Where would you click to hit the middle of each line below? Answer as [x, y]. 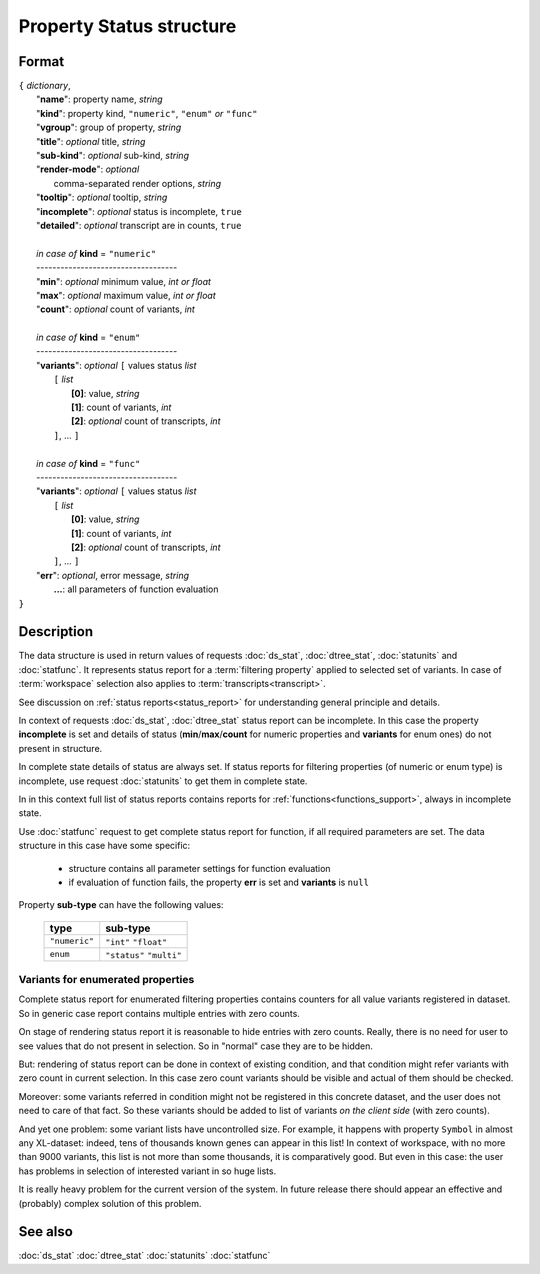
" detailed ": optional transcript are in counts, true [139, 225]
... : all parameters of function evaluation [136, 589]
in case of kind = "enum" [88, 337]
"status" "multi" [143, 955]
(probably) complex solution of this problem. [110, 1203]
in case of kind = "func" [88, 463]
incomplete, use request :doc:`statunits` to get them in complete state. [163, 781]
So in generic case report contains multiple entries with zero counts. [159, 1013]
